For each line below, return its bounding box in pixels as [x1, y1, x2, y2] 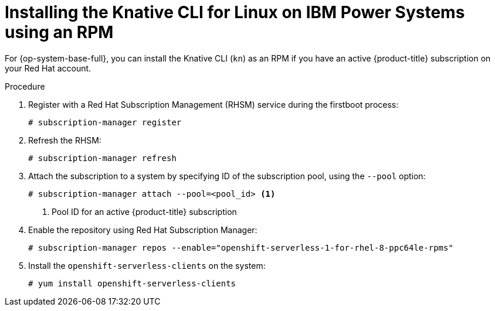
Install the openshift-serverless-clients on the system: [28, 260, 266, 271]
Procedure [5, 81, 45, 91]
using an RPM [5, 22, 114, 42]
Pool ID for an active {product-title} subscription [52, 206, 237, 217]
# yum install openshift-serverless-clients [28, 278, 236, 288]
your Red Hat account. [5, 63, 91, 73]
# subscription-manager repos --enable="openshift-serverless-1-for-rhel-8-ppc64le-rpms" [28, 242, 453, 252]
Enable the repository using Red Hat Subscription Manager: [28, 224, 257, 235]
